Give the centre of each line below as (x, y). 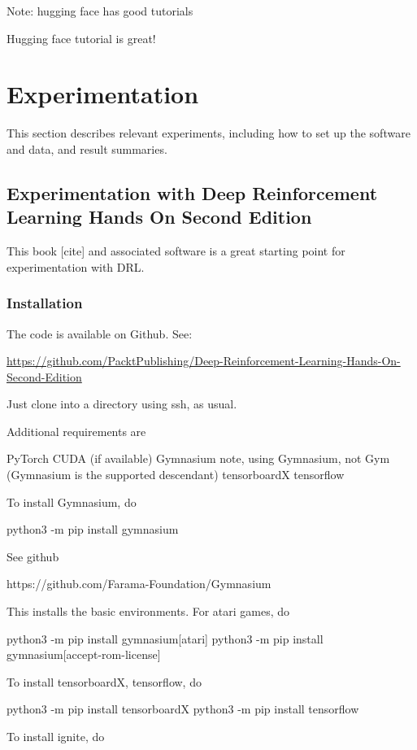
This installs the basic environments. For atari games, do (148, 611)
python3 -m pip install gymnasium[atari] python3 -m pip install (165, 638)
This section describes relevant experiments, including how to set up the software (208, 133)
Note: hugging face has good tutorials (100, 11)
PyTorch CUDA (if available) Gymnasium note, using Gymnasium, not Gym (198, 458)
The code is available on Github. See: (100, 333)
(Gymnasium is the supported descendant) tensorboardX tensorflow (176, 475)
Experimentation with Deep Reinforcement (192, 192)
